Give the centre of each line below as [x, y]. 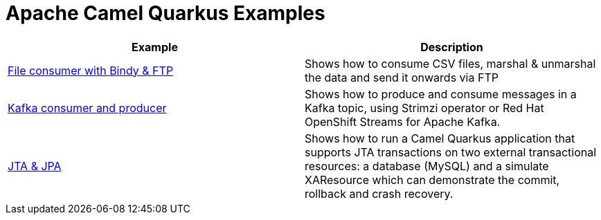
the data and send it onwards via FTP [402, 77]
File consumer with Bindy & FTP [91, 70]
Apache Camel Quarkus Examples [165, 13]
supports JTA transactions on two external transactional [451, 152]
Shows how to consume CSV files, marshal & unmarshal [450, 63]
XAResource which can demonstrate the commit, [432, 180]
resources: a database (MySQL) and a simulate [427, 166]
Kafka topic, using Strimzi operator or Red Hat [424, 108]
